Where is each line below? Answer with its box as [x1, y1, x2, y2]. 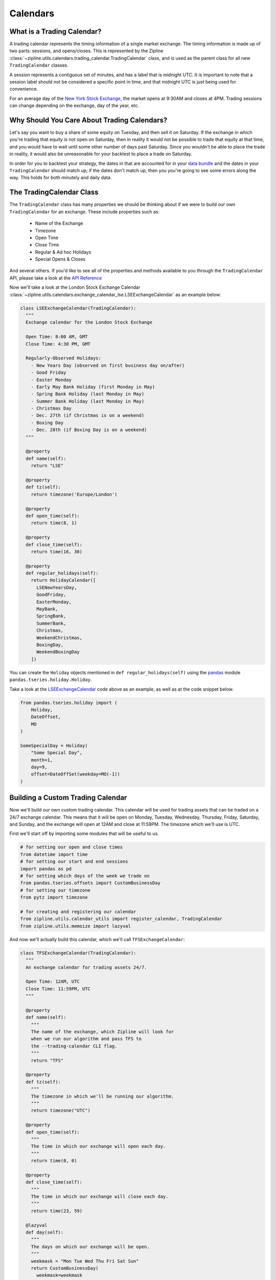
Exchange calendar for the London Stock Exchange [26, 319, 153, 325]
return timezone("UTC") [31, 1107, 90, 1114]
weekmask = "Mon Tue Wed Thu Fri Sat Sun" [31, 1258, 139, 1264]
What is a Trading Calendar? [9, 27, 102, 36]
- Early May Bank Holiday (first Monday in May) [31, 384, 155, 390]
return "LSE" [31, 463, 64, 468]
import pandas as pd [20, 866, 72, 871]
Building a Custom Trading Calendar [9, 794, 127, 802]
